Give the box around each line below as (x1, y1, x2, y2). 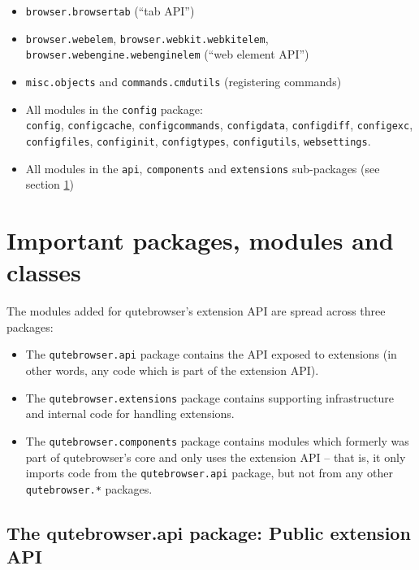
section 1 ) (25, 176, 74, 193)
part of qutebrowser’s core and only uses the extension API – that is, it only (25, 448, 406, 465)
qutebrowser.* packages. (25, 480, 153, 497)
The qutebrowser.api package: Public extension (6, 520, 411, 545)
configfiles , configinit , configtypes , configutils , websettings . (25, 132, 371, 149)
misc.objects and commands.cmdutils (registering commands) (25, 72, 342, 89)
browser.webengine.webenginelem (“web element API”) (25, 46, 309, 63)
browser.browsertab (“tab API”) (25, 2, 195, 19)
